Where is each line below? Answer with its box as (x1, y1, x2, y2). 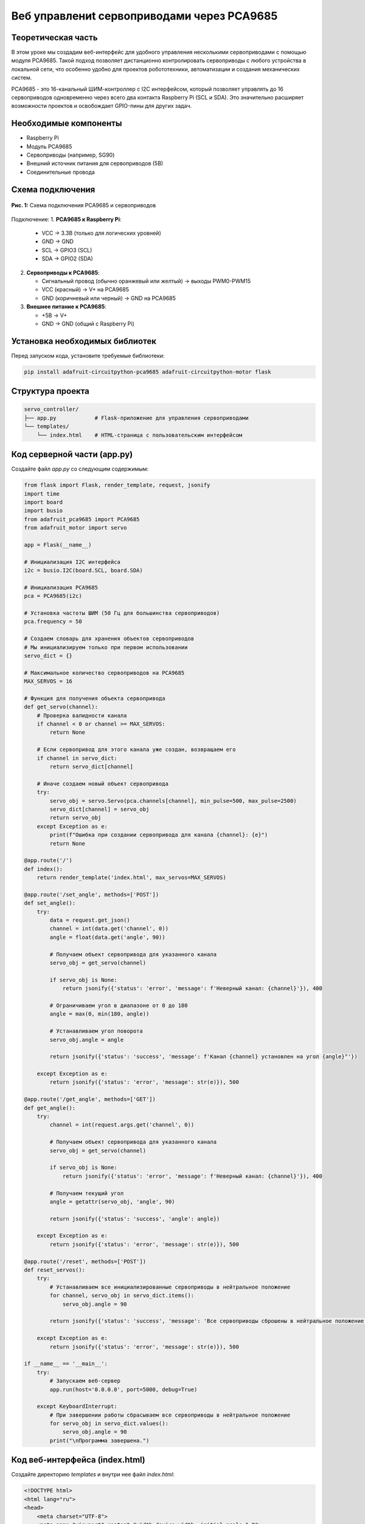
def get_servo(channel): (24, 703, 99, 710)
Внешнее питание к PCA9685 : (26, 303, 106, 310)
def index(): (24, 866, 63, 872)
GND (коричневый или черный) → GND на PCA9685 (41, 294, 176, 302)
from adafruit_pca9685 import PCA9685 (24, 516, 140, 522)
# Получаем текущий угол (49, 1189, 124, 1197)
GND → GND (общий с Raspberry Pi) (41, 320, 135, 327)
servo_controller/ (24, 406, 79, 413)
